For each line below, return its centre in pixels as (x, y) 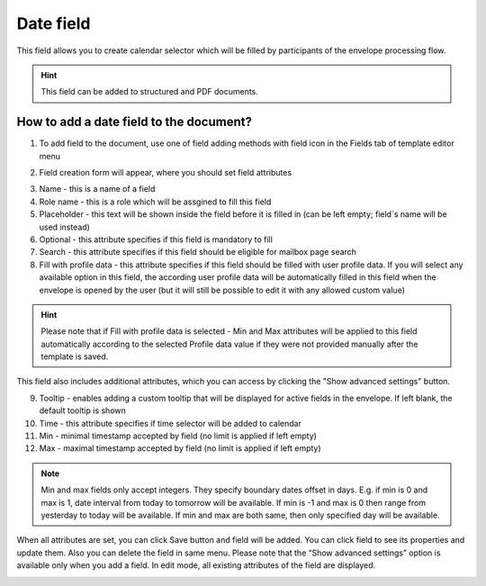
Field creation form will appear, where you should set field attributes (166, 173)
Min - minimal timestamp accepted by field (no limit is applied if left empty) (178, 436)
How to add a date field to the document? (134, 122)
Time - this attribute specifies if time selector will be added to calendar (170, 423)
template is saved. (75, 356)
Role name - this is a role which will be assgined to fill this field (155, 202)
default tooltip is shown (82, 410)
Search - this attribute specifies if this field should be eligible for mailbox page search (198, 252)
